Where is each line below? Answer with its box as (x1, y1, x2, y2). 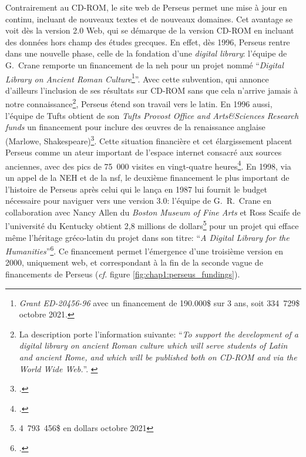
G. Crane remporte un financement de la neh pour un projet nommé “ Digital (5, 58, 284, 71)
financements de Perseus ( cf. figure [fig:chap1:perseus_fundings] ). (5, 268, 240, 280)
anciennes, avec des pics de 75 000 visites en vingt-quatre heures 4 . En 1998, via (5, 158, 291, 172)
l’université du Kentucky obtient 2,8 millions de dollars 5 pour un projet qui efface (5, 218, 299, 231)
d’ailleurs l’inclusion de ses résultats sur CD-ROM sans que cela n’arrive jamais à (5, 84, 298, 96)
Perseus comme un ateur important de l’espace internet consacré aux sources (5, 146, 282, 158)
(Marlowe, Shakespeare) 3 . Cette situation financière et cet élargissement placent (5, 133, 292, 147)
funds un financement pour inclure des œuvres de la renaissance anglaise (5, 121, 265, 133)
